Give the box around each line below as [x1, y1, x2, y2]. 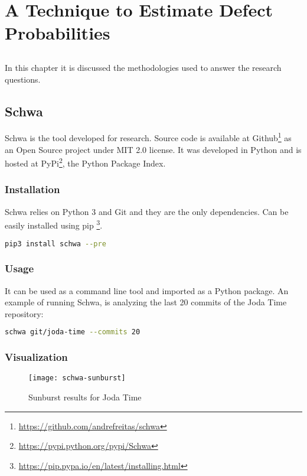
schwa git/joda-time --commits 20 [5, 328, 141, 337]
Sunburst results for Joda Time [28, 391, 142, 403]
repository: [5, 307, 44, 319]
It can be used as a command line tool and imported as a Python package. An [5, 284, 289, 296]
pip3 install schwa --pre [5, 239, 106, 248]
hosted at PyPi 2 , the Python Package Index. [5, 155, 166, 169]
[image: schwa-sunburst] [28, 374, 126, 383]
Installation [5, 182, 60, 197]
